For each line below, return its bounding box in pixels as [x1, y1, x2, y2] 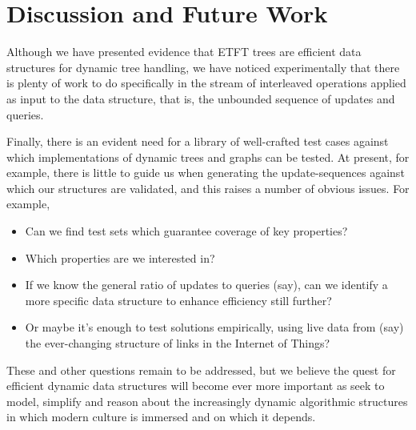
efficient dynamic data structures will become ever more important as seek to [6, 377, 385, 394]
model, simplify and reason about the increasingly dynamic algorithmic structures [6, 392, 408, 409]
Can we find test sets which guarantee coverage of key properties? [25, 223, 348, 239]
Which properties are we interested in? [25, 249, 215, 266]
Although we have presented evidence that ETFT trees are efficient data [6, 43, 362, 60]
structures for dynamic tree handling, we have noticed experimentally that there [6, 58, 400, 75]
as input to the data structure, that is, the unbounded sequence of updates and [6, 90, 395, 106]
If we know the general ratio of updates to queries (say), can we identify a [25, 276, 388, 293]
